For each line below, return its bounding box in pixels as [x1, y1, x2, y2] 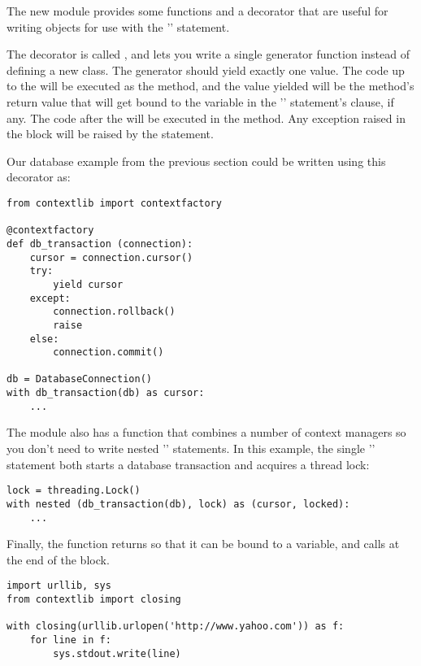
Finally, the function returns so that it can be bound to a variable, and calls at [7, 535, 400, 552]
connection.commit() [53, 346, 164, 359]
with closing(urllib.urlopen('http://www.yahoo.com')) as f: [7, 620, 345, 633]
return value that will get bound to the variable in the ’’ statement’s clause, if [7, 93, 394, 110]
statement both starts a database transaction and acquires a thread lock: [7, 455, 370, 472]
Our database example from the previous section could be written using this [7, 152, 386, 169]
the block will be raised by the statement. [7, 125, 214, 142]
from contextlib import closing [7, 594, 181, 606]
